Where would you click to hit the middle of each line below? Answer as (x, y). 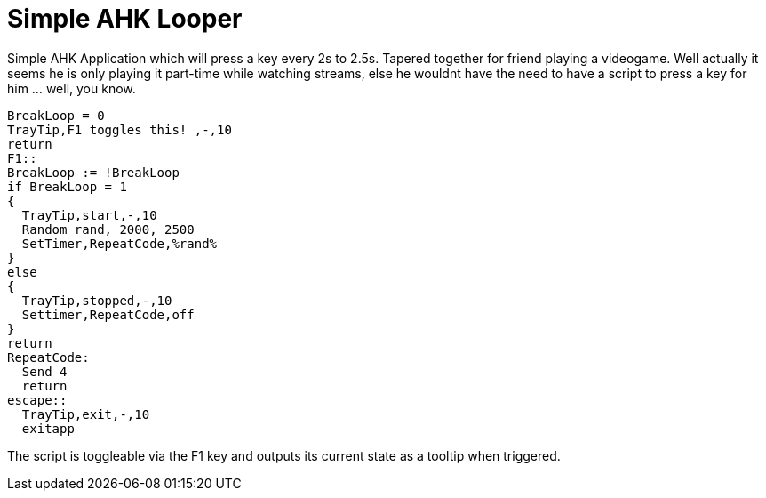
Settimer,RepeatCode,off (108, 314)
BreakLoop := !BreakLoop (93, 172)
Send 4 (44, 371)
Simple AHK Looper (125, 19)
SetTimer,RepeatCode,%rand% (120, 243)
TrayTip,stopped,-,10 (97, 300)
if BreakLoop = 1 (67, 186)
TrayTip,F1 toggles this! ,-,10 (120, 129)
